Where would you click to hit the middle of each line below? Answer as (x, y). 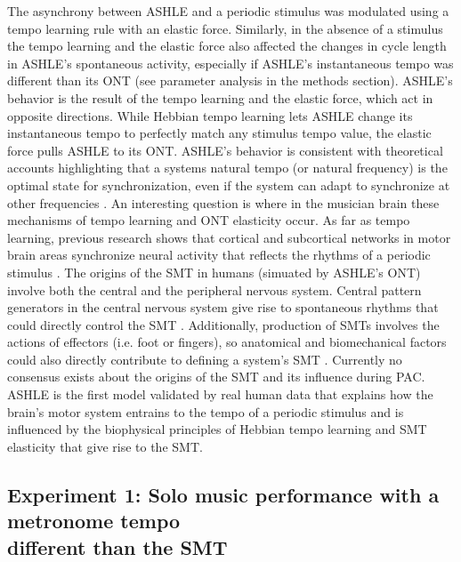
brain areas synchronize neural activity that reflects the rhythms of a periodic (219, 255)
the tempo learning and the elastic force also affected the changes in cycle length (227, 46)
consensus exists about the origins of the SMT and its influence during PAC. (216, 377)
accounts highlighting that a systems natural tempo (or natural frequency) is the (227, 168)
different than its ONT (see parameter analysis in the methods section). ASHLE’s (230, 80)
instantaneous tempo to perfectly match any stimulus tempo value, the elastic (219, 133)
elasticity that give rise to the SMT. (105, 446)
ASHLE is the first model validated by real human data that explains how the (220, 394)
